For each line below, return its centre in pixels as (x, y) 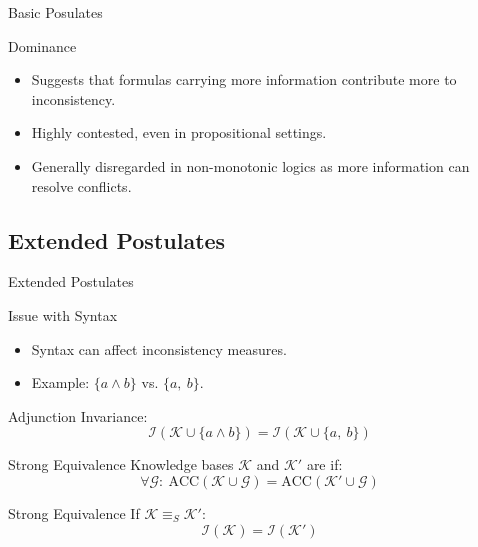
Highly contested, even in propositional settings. (179, 132)
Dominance (42, 45)
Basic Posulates (55, 12)
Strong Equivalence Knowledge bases (121, 464)
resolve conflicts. (81, 185)
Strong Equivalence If (74, 512)
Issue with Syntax (63, 314)
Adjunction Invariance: (78, 415)
